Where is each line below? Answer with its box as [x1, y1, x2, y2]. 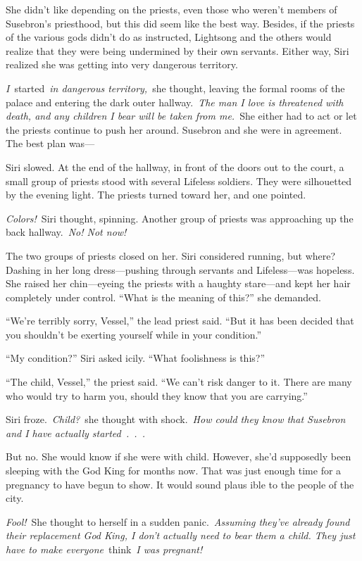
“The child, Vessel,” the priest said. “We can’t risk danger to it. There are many [6, 374, 352, 389]
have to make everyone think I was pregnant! [6, 542, 203, 556]
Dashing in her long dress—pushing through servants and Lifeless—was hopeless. [6, 262, 355, 277]
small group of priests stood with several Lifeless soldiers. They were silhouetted [6, 173, 352, 188]
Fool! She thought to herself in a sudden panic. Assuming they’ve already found [6, 514, 350, 529]
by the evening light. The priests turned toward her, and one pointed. [6, 187, 306, 202]
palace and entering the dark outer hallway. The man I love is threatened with [6, 94, 344, 109]
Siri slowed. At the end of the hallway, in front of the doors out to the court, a [6, 159, 344, 174]
